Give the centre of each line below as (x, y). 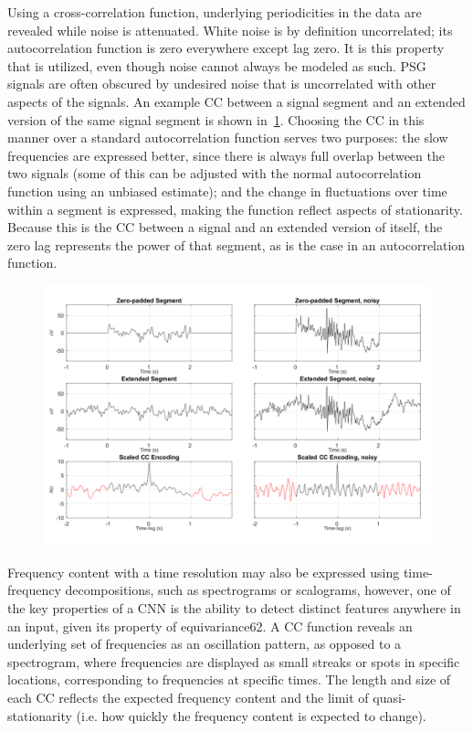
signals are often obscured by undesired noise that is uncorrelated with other (222, 84)
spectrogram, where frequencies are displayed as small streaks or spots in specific (234, 661)
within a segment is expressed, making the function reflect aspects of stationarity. (235, 209)
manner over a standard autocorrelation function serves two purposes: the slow (228, 138)
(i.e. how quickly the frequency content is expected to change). (251, 715)
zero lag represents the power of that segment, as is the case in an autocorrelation (236, 244)
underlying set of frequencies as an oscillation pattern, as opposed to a (205, 644)
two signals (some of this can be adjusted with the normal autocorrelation (215, 173)
